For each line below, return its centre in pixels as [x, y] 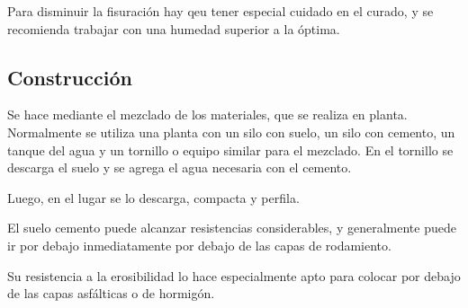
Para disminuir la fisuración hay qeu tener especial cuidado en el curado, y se [220, 11]
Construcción [70, 77]
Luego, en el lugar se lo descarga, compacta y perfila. [153, 197]
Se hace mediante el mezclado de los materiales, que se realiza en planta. [207, 114]
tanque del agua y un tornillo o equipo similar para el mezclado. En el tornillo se [230, 150]
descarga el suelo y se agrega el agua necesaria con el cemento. [180, 167]
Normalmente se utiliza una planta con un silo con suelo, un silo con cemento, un [231, 132]
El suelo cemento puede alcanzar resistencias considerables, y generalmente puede [232, 228]
